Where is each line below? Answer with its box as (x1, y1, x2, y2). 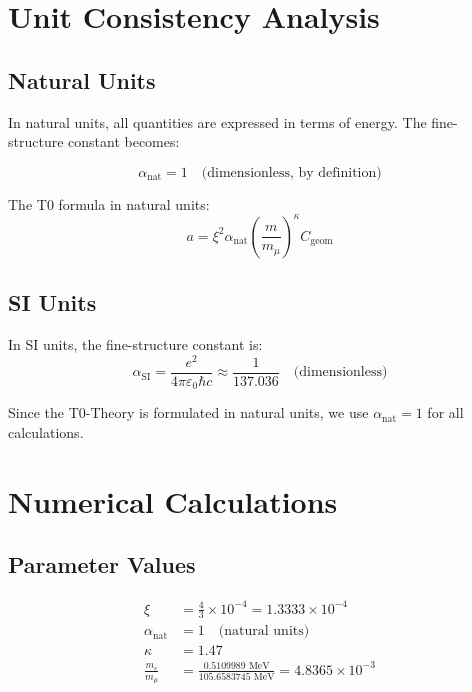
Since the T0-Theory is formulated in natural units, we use (8, 402, 369, 423)
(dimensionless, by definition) (201, 165, 382, 180)
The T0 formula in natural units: (8, 193, 210, 214)
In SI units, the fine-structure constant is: (8, 334, 263, 355)
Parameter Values (8, 549, 196, 580)
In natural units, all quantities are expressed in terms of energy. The (8, 111, 427, 132)
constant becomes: (68, 131, 180, 152)
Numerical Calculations (8, 480, 338, 521)
